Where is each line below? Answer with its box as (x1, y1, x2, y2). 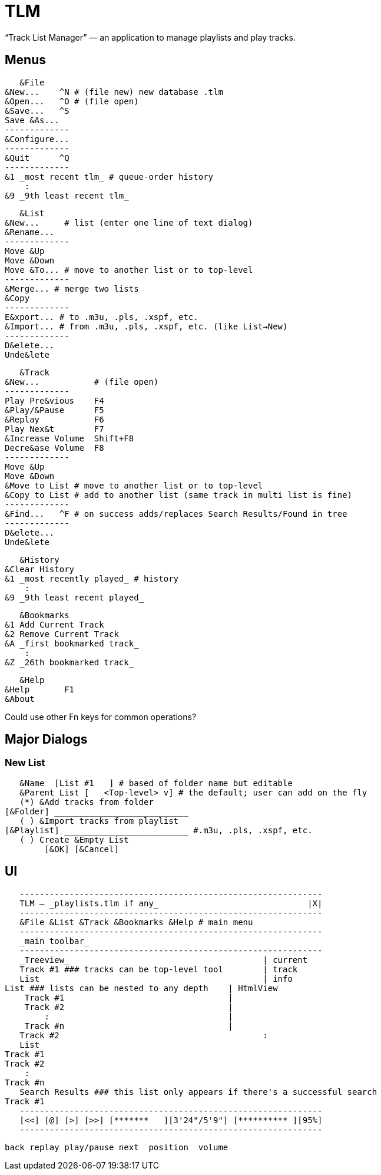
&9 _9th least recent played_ (5, 592, 144, 602)
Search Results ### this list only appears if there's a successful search (19, 1087, 377, 1097)
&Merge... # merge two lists (5, 283, 139, 293)
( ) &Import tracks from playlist (19, 816, 179, 826)
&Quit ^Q (5, 153, 69, 163)
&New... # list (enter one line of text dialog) (5, 217, 253, 227)
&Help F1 (5, 684, 75, 694)
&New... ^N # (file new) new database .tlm (5, 87, 223, 97)
